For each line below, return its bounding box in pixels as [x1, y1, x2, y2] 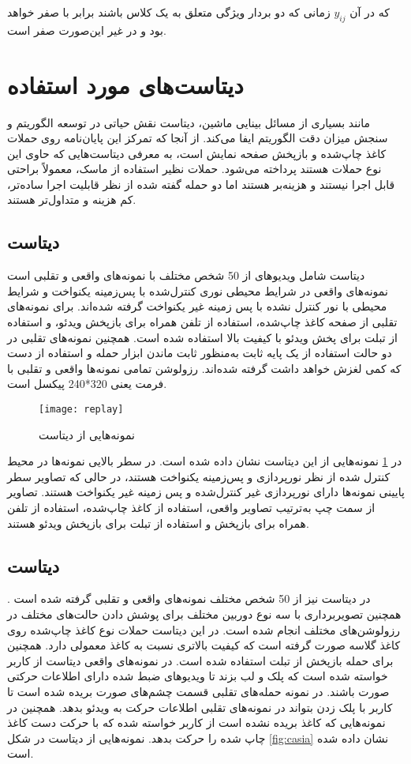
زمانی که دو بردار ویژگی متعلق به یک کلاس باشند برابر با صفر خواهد [7, 4, 331, 20]
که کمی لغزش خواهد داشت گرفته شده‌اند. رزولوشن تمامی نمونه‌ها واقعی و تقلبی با [7, 359, 402, 376]
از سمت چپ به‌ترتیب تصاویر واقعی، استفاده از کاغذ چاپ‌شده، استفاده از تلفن [7, 499, 376, 516]
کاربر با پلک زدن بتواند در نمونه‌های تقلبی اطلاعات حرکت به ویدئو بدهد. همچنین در [7, 698, 393, 715]
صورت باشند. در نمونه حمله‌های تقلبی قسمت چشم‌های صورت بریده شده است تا [7, 683, 390, 700]
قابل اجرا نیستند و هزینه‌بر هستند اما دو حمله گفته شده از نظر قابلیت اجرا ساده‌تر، [7, 175, 395, 192]
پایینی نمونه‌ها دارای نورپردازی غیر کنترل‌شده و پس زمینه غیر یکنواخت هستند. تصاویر [7, 484, 405, 500]
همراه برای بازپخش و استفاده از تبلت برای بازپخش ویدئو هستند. [7, 514, 309, 531]
